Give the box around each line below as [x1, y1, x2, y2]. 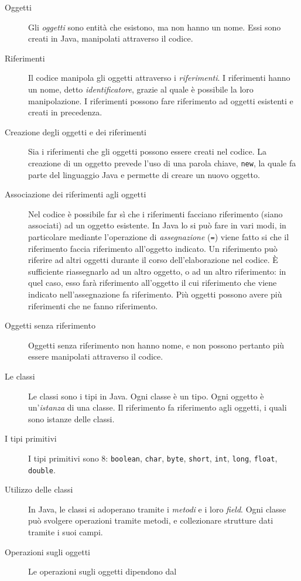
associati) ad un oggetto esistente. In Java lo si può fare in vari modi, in [28, 219, 286, 231]
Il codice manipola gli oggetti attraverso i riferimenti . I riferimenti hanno [28, 71, 290, 84]
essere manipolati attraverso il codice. [28, 350, 163, 363]
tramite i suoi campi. [28, 526, 103, 538]
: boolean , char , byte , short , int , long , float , [105, 452, 278, 464]
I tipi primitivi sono [28, 452, 99, 464]
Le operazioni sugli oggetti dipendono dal [28, 565, 177, 577]
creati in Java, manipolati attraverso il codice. [28, 32, 193, 45]
